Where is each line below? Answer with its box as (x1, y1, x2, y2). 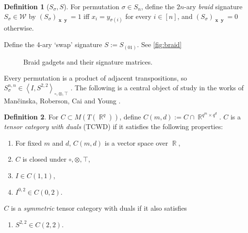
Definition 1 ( (4, 1, 50, 11)
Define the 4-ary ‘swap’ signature (4, 39, 102, 50)
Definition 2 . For (4, 112, 59, 122)
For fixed (15, 137, 42, 148)
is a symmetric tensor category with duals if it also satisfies (11, 203, 187, 213)
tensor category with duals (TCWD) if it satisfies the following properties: (4, 121, 223, 132)
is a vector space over (104, 137, 168, 148)
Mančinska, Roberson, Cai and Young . (4, 95, 121, 105)
